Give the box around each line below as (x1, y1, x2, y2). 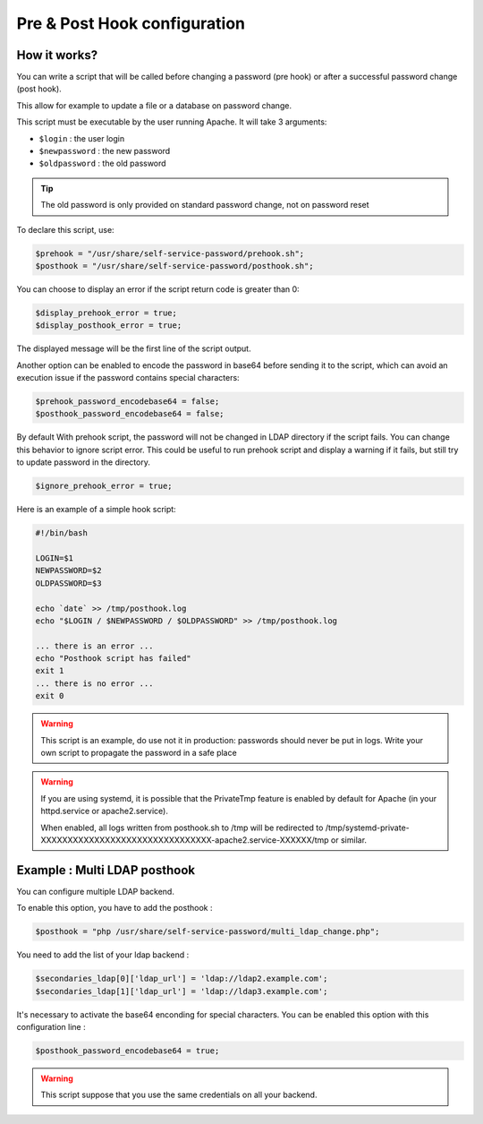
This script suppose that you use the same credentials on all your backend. (40, 1089, 318, 1101)
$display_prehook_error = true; (35, 307, 178, 318)
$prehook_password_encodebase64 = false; (35, 397, 220, 407)
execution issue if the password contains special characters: (16, 373, 241, 383)
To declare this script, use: (16, 224, 115, 235)
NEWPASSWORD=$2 (35, 565, 102, 576)
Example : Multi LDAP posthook (16, 862, 196, 878)
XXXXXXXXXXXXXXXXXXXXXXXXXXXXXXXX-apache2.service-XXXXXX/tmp (40, 834, 330, 845)
